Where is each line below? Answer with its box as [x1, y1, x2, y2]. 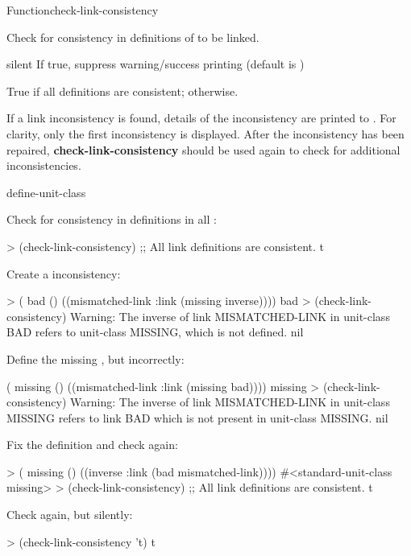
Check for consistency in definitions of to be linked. [6, 28, 259, 45]
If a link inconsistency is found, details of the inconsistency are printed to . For [6, 109, 396, 126]
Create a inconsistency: [6, 265, 121, 282]
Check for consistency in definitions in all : [6, 211, 217, 228]
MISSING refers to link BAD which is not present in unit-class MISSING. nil [6, 409, 388, 426]
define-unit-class [6, 183, 86, 200]
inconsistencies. [6, 157, 81, 174]
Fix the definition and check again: [6, 436, 178, 453]
